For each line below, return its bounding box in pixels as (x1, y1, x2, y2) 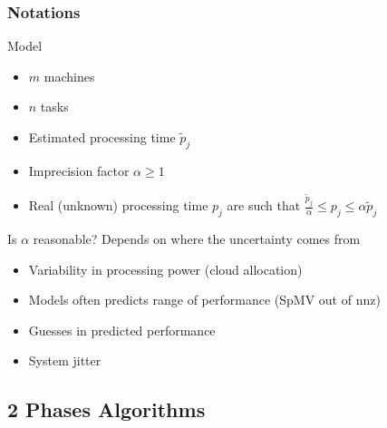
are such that (227, 196, 301, 215)
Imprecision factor (28, 160, 130, 180)
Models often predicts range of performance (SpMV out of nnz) (28, 290, 381, 309)
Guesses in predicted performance (28, 320, 216, 339)
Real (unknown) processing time (28, 196, 208, 215)
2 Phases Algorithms (7, 395, 206, 423)
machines (44, 66, 95, 85)
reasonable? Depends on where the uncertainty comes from (33, 229, 361, 248)
